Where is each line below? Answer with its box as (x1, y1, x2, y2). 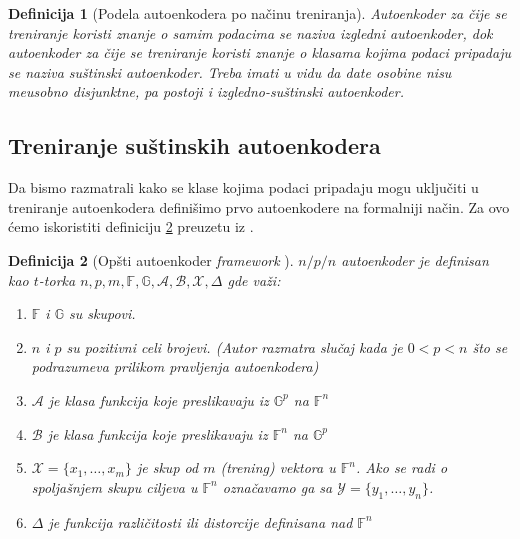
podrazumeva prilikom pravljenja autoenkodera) (31, 356, 319, 377)
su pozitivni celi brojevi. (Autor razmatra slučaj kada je (66, 336, 403, 357)
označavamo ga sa (222, 476, 333, 497)
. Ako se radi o (355, 457, 448, 478)
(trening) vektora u (220, 457, 336, 478)
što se (472, 336, 508, 357)
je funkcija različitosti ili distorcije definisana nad (48, 511, 353, 532)
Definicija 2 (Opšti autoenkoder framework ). (8, 249, 294, 270)
